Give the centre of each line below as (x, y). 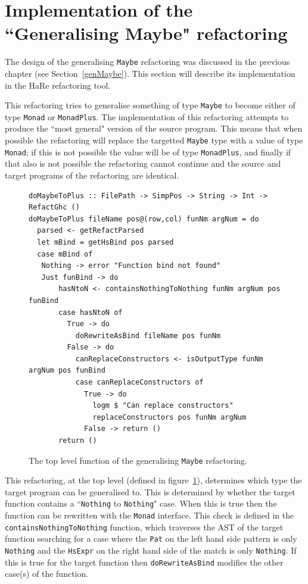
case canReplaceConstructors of (139, 382)
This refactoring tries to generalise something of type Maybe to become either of (150, 105)
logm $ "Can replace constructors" (163, 406)
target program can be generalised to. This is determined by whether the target (150, 491)
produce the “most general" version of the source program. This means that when (154, 128)
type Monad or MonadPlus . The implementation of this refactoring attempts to (147, 116)
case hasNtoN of (91, 312)
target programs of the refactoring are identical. (92, 175)
